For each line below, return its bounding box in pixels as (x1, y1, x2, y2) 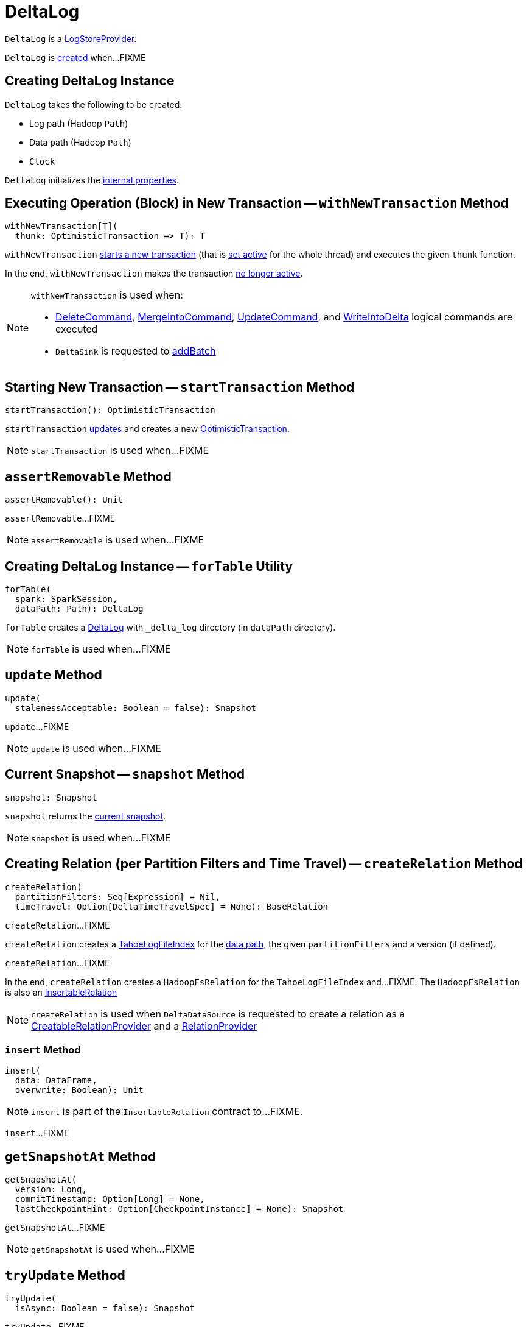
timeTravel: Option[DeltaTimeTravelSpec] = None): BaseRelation (15, 901, 329, 911)
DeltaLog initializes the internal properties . (5, 174, 180, 185)
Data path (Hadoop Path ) (29, 136, 131, 147)
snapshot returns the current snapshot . (5, 810, 166, 821)
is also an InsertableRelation (5, 986, 117, 997)
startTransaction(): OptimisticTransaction (5, 405, 215, 416)
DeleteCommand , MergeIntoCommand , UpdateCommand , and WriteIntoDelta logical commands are (55, 311, 512, 324)
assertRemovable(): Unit (5, 495, 123, 505)
